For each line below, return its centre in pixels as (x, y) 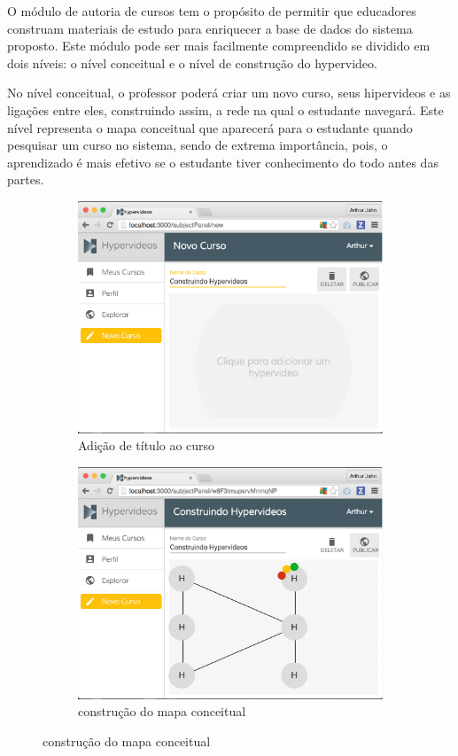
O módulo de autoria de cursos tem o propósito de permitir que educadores (212, 11)
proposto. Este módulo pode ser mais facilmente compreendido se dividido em (219, 46)
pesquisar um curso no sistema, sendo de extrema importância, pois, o (198, 145)
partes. (26, 179)
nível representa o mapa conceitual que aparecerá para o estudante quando (210, 127)
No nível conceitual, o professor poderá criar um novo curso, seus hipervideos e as (229, 93)
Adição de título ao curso (147, 445)
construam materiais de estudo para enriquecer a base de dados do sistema (210, 28)
